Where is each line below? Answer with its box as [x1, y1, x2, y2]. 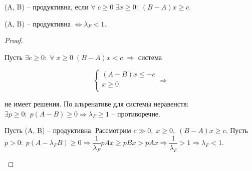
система [138, 51, 162, 62]
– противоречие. [111, 108, 160, 118]
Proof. [5, 35, 23, 45]
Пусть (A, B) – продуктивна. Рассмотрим [5, 125, 131, 135]
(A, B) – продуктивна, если [5, 1, 89, 11]
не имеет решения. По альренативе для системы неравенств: [5, 98, 189, 108]
